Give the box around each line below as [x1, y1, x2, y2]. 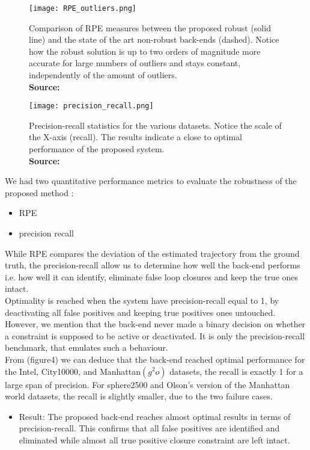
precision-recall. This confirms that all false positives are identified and [19, 422, 280, 434]
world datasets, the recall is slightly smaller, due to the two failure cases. [5, 390, 273, 402]
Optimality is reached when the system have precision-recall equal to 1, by [5, 294, 279, 306]
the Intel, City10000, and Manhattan [5, 365, 141, 377]
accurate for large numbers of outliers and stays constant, [29, 57, 241, 69]
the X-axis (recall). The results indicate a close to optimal [29, 131, 243, 143]
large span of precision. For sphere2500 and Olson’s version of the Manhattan [5, 378, 290, 390]
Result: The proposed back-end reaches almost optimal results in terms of [19, 410, 291, 422]
